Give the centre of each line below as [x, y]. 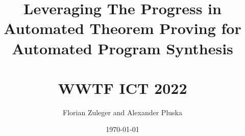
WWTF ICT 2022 [122, 88]
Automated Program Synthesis [122, 48]
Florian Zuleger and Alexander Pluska [122, 112]
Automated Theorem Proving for [122, 28]
